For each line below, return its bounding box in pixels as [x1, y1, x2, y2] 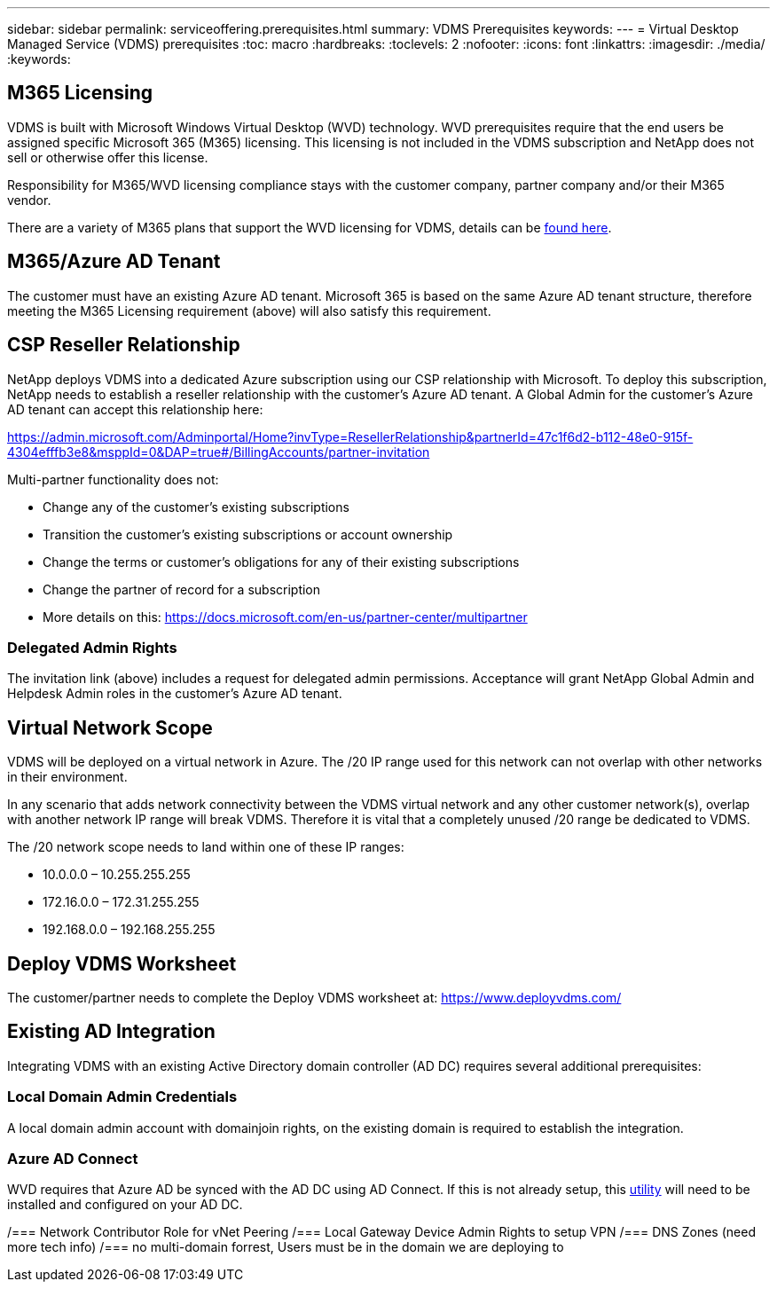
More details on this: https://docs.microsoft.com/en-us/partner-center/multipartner [43, 609, 528, 625]
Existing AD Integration [7, 1020, 216, 1043]
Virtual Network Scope [7, 716, 213, 739]
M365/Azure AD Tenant [7, 250, 221, 273]
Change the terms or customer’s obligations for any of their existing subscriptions [43, 554, 520, 570]
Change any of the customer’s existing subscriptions [43, 499, 349, 515]
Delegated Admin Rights [7, 638, 177, 656]
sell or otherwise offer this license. [7, 149, 208, 165]
